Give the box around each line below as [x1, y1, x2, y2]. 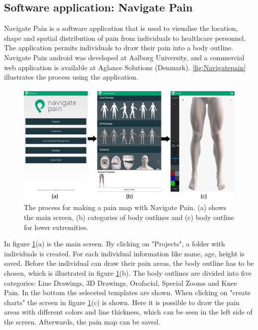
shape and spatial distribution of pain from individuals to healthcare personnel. [4, 32, 246, 43]
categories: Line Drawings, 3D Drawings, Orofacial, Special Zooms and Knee [4, 277, 237, 288]
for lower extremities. [24, 221, 88, 232]
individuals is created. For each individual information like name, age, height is [4, 248, 245, 258]
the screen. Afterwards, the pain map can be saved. [4, 316, 161, 327]
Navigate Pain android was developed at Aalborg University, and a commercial [4, 52, 245, 62]
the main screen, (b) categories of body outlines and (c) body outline [24, 212, 235, 222]
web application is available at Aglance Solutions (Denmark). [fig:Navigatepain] [4, 62, 246, 72]
